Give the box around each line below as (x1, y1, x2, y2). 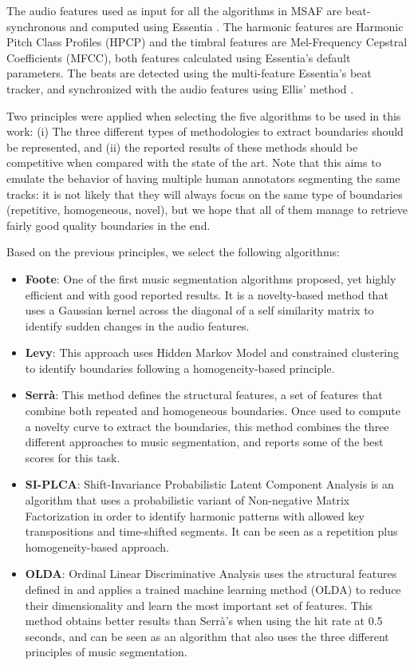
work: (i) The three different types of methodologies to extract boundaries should (6, 123, 404, 140)
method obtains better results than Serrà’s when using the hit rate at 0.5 (25, 612, 383, 629)
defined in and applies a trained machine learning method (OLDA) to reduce (25, 581, 401, 597)
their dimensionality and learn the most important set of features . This (25, 596, 373, 613)
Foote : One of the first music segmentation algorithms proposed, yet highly (25, 270, 396, 287)
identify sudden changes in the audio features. (25, 317, 250, 334)
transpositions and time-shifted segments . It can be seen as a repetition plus (25, 523, 398, 540)
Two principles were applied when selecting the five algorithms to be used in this (6, 107, 401, 124)
